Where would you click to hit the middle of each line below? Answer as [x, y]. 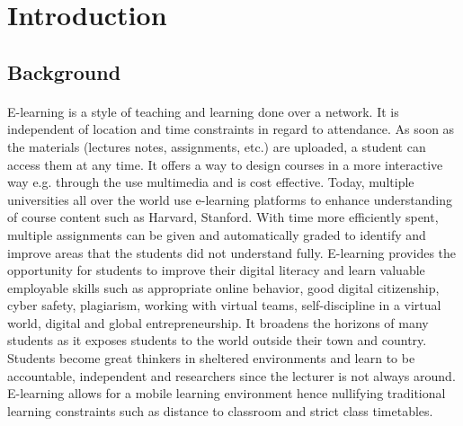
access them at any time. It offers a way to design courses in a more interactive [225, 164]
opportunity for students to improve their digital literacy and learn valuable [216, 270]
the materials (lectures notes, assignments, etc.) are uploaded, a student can [217, 146]
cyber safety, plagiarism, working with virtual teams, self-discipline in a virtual [224, 305]
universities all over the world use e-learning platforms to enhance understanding [230, 199]
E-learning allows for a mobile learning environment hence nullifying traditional [227, 393]
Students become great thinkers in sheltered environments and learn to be [211, 358]
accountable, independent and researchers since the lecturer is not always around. [231, 375]
